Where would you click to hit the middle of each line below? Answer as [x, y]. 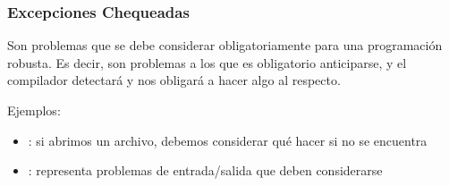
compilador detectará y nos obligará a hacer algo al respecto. [174, 80]
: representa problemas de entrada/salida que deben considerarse [205, 170]
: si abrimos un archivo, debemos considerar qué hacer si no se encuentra [228, 140]
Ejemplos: [34, 110]
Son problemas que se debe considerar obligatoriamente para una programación [225, 45]
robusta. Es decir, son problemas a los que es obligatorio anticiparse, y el [207, 62]
